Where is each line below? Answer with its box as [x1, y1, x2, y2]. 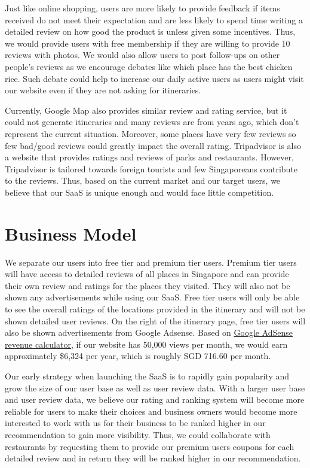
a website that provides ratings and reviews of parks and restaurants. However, [5, 151, 294, 163]
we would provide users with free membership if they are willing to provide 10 [5, 37, 290, 49]
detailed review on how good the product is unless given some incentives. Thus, [5, 25, 296, 38]
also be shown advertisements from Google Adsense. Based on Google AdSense [5, 326, 293, 339]
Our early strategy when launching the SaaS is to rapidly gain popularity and [5, 369, 290, 382]
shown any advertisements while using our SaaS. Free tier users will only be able [5, 291, 300, 303]
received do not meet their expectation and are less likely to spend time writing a [5, 13, 303, 26]
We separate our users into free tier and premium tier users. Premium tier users [5, 256, 297, 268]
